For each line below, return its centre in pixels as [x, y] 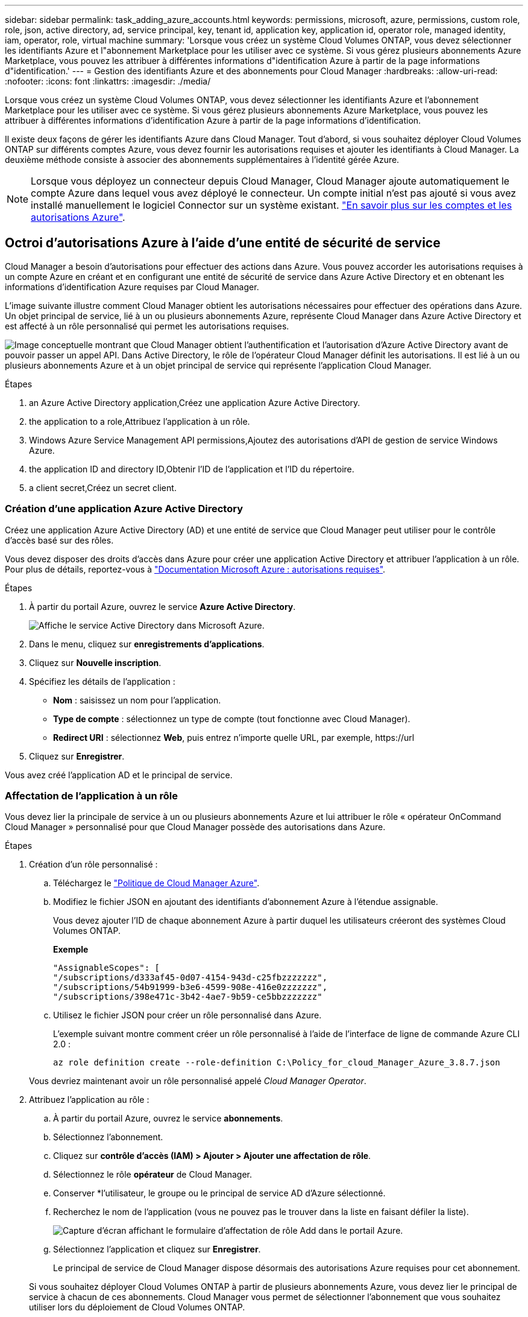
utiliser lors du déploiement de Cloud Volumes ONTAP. [137, 1307]
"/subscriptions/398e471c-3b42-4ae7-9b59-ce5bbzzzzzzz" [188, 997]
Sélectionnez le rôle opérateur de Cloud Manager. [153, 1175]
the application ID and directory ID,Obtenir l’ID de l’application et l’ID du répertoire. [192, 469]
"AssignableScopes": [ [107, 968]
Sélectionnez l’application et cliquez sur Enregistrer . [157, 1249]
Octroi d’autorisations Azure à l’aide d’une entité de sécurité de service [223, 243]
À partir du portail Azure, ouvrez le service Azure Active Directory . [162, 606]
